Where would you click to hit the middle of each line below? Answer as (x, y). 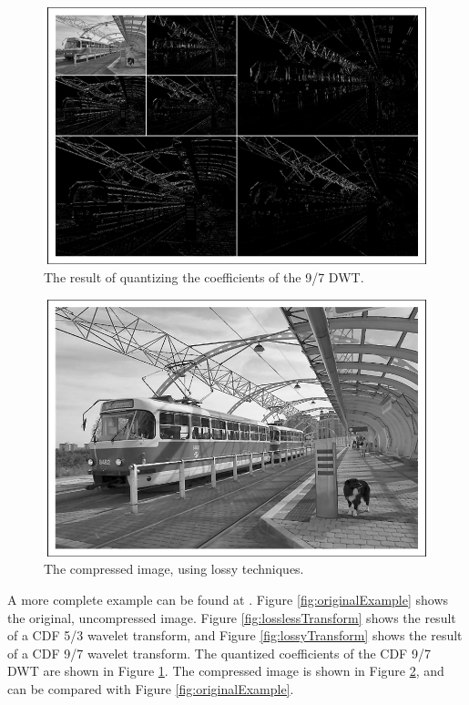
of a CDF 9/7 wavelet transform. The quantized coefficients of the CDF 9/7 (219, 653)
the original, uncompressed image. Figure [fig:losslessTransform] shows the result (232, 617)
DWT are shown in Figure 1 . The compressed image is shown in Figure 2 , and (226, 671)
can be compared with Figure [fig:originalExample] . (151, 688)
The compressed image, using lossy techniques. (174, 569)
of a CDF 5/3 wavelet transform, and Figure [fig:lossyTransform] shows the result (235, 635)
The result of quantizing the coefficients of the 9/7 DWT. (204, 276)
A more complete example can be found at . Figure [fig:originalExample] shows (228, 599)
